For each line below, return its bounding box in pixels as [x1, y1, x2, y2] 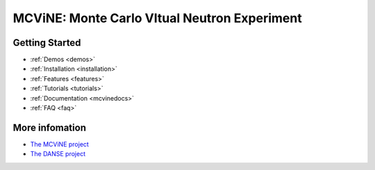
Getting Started [12, 37, 81, 49]
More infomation [12, 121, 87, 133]
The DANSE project [30, 150, 86, 158]
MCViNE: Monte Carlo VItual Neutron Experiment [12, 10, 302, 26]
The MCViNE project [30, 139, 90, 148]
